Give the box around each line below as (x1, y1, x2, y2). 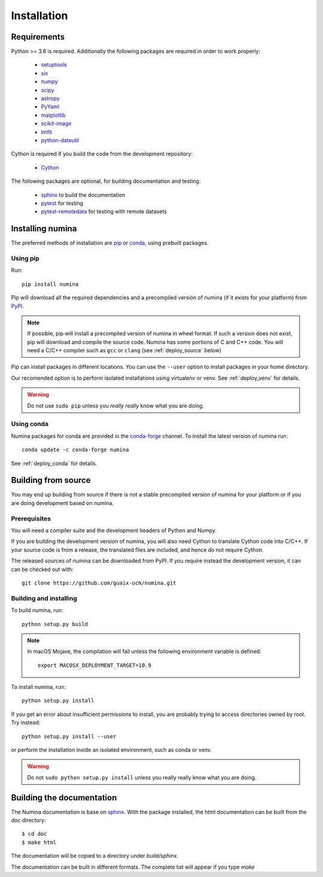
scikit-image (41, 120, 72, 127)
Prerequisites (11, 514, 51, 522)
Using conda (11, 420, 49, 428)
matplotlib (41, 111, 66, 119)
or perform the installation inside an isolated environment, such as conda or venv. (11, 746, 212, 754)
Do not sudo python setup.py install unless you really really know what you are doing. (27, 773, 257, 781)
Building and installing (11, 594, 78, 602)
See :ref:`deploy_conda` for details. (11, 459, 97, 467)
